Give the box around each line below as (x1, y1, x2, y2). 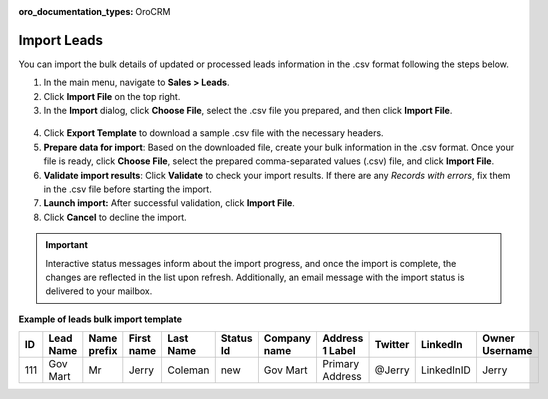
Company (263, 331, 312, 345)
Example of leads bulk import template (18, 313, 182, 325)
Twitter (374, 338, 410, 352)
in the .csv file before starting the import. (43, 183, 212, 195)
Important (45, 239, 89, 251)
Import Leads (18, 31, 104, 49)
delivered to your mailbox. (45, 285, 153, 297)
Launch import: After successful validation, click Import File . (43, 197, 295, 209)
